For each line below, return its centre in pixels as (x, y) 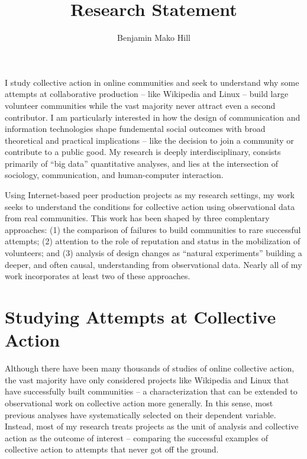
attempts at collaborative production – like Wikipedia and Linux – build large (147, 94)
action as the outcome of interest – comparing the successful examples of (136, 437)
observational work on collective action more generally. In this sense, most (139, 403)
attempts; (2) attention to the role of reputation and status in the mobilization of (153, 241)
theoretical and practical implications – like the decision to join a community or (149, 140)
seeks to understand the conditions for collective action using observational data (150, 206)
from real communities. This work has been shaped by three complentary (137, 218)
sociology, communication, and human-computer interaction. (114, 175)
